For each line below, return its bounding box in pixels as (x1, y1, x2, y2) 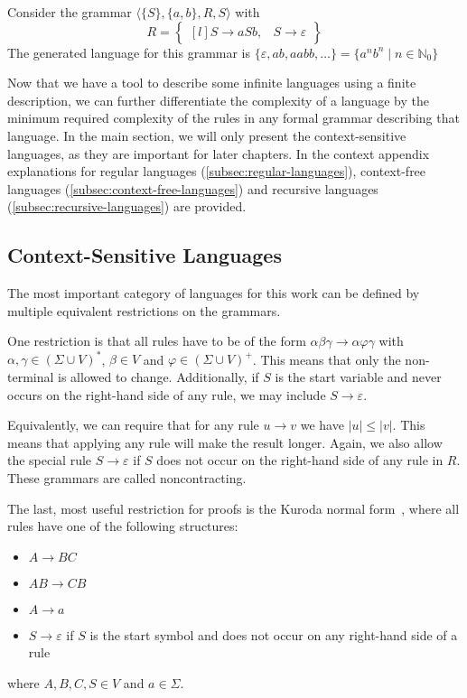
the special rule (7, 451, 92, 470)
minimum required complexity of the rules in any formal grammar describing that (7, 108, 460, 127)
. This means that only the (252, 349, 401, 368)
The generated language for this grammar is (7, 42, 251, 61)
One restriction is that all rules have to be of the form (7, 331, 306, 350)
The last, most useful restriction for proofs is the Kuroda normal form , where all (7, 498, 460, 517)
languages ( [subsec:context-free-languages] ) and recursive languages (7, 179, 378, 198)
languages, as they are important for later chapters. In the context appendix (7, 144, 430, 163)
